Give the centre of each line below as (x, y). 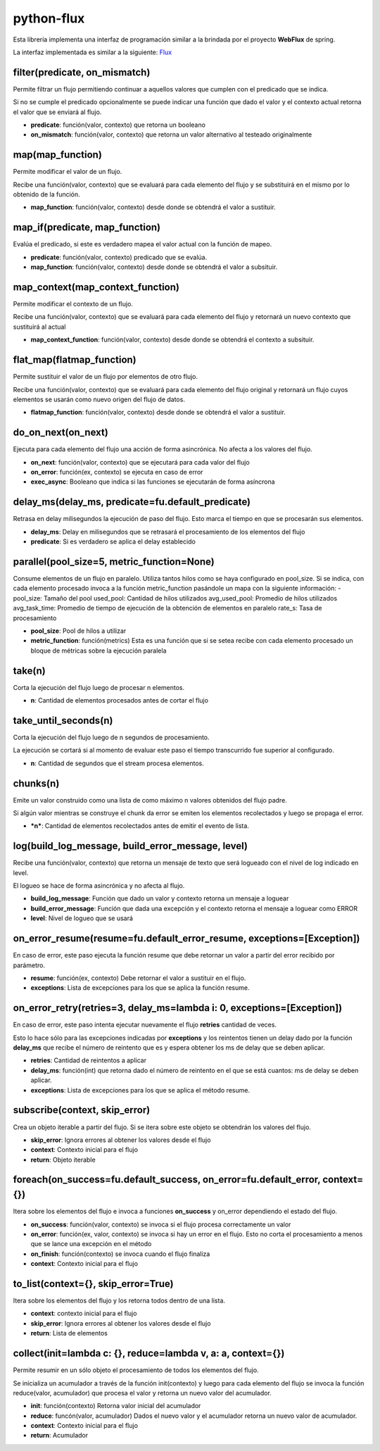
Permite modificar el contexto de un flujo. (73, 304)
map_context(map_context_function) (96, 287)
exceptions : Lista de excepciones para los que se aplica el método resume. (140, 1090)
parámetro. (29, 965)
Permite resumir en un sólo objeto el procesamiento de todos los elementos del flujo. (136, 1370)
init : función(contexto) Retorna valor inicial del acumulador (116, 1406)
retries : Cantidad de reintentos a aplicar (89, 1060)
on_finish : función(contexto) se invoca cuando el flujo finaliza (120, 1254)
